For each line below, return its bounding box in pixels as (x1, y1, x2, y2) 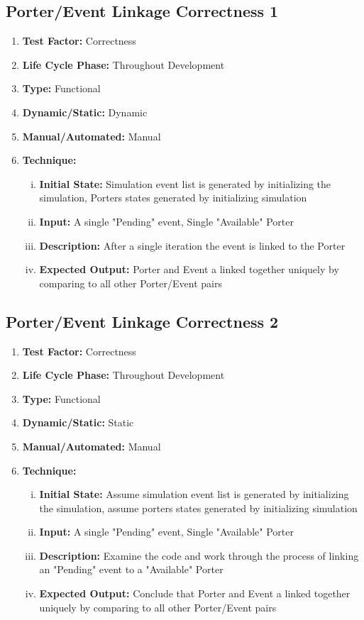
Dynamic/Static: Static (22, 415, 134, 430)
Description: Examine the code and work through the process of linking (39, 548, 359, 563)
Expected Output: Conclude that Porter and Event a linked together (39, 586, 351, 601)
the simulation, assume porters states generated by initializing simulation (39, 500, 358, 515)
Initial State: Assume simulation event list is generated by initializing (39, 487, 349, 502)
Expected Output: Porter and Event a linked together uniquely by (39, 262, 339, 277)
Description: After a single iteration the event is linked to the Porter (39, 238, 346, 253)
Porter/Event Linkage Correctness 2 (6, 310, 279, 332)
